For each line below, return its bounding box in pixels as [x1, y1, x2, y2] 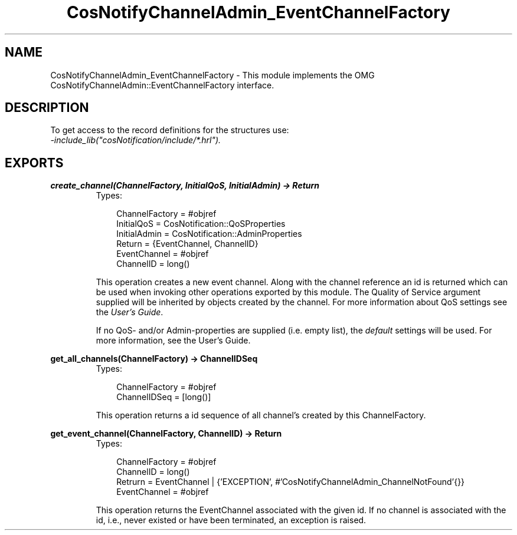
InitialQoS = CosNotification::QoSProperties [116, 219, 286, 229]
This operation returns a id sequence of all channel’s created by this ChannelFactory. [96, 410, 426, 421]
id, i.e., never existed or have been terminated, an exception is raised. [96, 515, 367, 526]
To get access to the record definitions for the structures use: [50, 125, 289, 136]
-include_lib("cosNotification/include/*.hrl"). [50, 135, 221, 146]
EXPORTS [5, 155, 64, 170]
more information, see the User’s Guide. [96, 335, 251, 346]
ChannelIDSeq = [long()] [116, 392, 211, 402]
